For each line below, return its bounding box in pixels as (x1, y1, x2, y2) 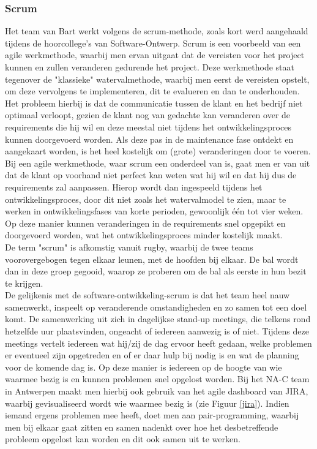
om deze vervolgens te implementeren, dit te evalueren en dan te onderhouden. (5, 85, 300, 97)
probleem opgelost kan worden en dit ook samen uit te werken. (5, 432, 241, 445)
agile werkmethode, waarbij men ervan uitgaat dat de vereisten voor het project (5, 48, 305, 61)
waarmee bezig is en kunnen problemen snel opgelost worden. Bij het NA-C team (5, 372, 310, 385)
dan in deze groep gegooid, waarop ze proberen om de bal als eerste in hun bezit (5, 265, 307, 277)
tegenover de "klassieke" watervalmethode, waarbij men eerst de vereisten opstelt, (5, 72, 310, 85)
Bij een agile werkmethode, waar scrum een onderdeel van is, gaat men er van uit (5, 156, 310, 169)
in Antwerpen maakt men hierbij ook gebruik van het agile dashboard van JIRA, (5, 385, 308, 398)
